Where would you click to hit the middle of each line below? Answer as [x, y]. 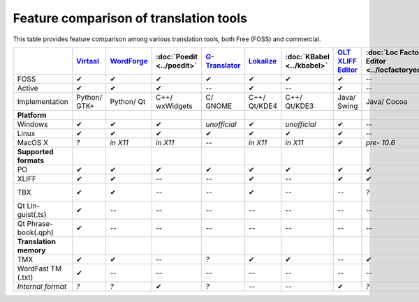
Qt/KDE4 [263, 106]
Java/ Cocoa [387, 101]
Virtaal [87, 61]
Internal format [42, 286]
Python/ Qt [128, 101]
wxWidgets [174, 106]
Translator [223, 65]
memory [31, 250]
